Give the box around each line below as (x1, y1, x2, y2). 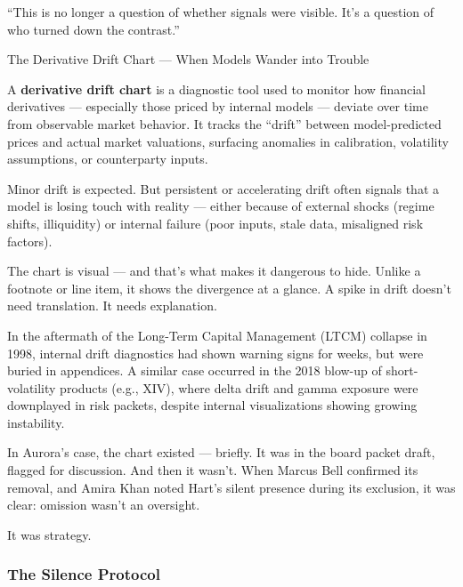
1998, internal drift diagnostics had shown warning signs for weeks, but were (7, 343, 424, 362)
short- (386, 361, 418, 380)
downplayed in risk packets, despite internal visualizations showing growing (7, 396, 418, 414)
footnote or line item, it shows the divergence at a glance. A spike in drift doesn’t (7, 278, 451, 297)
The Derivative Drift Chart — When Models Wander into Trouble (7, 50, 370, 68)
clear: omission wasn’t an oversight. (7, 495, 200, 514)
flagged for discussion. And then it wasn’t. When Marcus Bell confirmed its (7, 461, 418, 479)
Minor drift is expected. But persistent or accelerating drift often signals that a (7, 179, 440, 197)
